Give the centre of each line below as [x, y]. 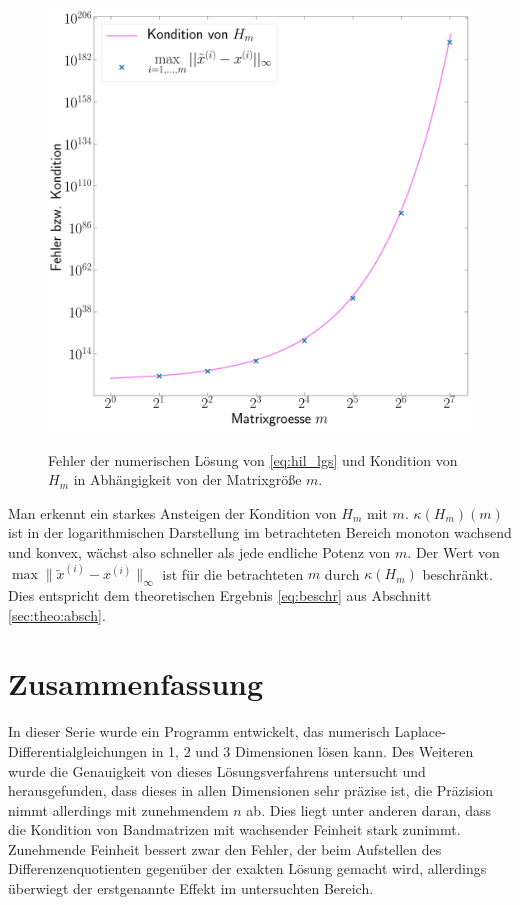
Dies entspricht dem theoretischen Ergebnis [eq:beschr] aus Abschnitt [220, 595]
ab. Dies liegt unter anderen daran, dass [369, 809]
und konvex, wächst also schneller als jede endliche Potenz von [199, 551]
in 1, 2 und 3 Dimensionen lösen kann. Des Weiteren [312, 750]
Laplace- [420, 731]
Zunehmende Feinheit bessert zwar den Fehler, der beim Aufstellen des [225, 848]
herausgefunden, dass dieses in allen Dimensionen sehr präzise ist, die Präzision [251, 790]
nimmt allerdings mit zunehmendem [118, 809]
